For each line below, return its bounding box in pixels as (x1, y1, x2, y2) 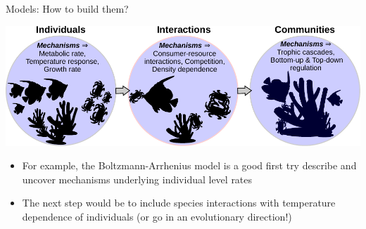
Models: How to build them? (6, 1, 129, 15)
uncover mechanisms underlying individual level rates (22, 171, 253, 186)
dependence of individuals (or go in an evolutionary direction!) (22, 209, 292, 223)
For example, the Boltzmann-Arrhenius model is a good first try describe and (22, 158, 357, 173)
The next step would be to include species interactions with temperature (22, 195, 336, 210)
